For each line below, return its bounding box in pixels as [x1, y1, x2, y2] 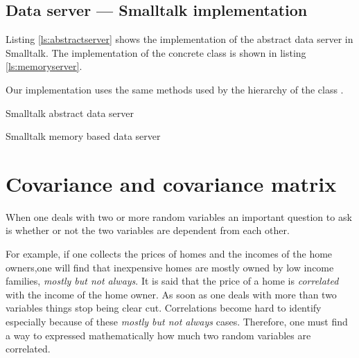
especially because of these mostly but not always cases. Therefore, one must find [6, 314, 348, 329]
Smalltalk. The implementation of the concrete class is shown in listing [6, 45, 306, 60]
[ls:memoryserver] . [6, 59, 82, 73]
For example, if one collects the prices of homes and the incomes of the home [6, 247, 333, 261]
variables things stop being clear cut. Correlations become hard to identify [6, 301, 322, 315]
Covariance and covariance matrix [6, 169, 337, 197]
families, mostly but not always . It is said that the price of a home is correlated [6, 274, 339, 288]
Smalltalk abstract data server [6, 105, 134, 120]
